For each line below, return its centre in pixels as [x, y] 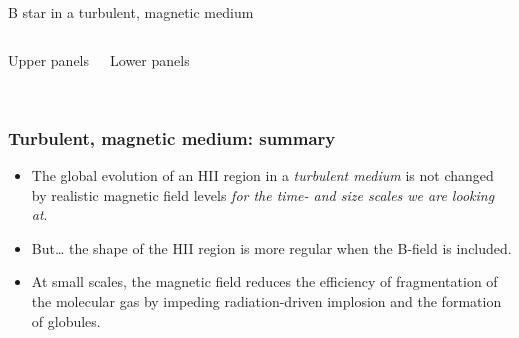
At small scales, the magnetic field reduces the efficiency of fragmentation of [264, 281]
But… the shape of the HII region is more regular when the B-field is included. [271, 247]
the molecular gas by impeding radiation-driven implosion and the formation [266, 300]
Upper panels [49, 59]
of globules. [66, 320]
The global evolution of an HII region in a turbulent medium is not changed [262, 175]
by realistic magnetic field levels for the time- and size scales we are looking [263, 194]
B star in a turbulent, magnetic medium [131, 12]
